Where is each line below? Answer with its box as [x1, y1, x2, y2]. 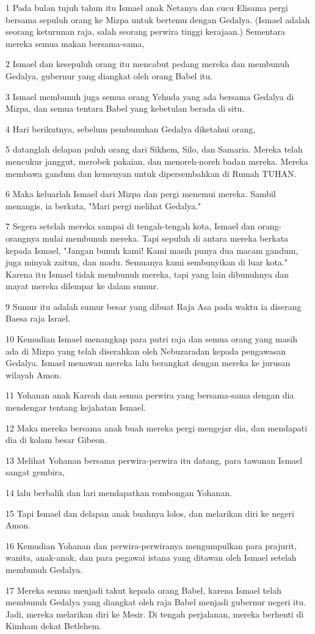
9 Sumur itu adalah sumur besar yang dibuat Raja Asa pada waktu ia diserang [5, 300, 302, 312]
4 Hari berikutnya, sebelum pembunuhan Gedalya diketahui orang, [5, 122, 256, 135]
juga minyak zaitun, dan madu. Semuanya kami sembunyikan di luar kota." [5, 256, 288, 268]
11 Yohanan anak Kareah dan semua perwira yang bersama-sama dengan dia [5, 389, 294, 402]
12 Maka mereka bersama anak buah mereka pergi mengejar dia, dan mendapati [5, 421, 308, 434]
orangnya [5, 231, 40, 244]
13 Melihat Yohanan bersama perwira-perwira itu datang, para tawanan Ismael [5, 453, 303, 466]
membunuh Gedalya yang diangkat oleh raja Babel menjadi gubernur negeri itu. [5, 596, 306, 608]
